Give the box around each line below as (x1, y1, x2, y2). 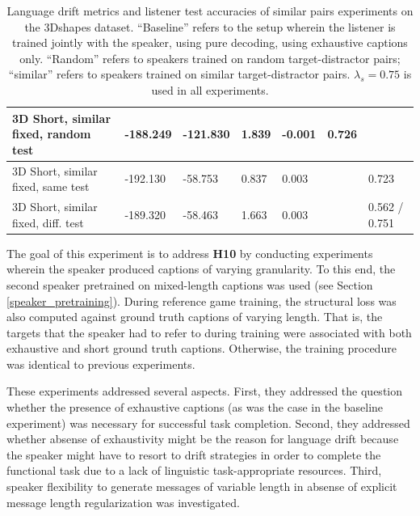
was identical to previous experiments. (6, 355, 195, 372)
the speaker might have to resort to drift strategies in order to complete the (6, 446, 381, 463)
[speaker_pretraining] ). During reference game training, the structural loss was (6, 292, 397, 309)
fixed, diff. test (12, 214, 84, 231)
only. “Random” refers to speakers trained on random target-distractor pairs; (19, 49, 401, 66)
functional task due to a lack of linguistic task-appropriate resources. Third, (6, 462, 382, 479)
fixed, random (12, 125, 91, 142)
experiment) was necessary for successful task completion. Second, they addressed (6, 414, 410, 431)
